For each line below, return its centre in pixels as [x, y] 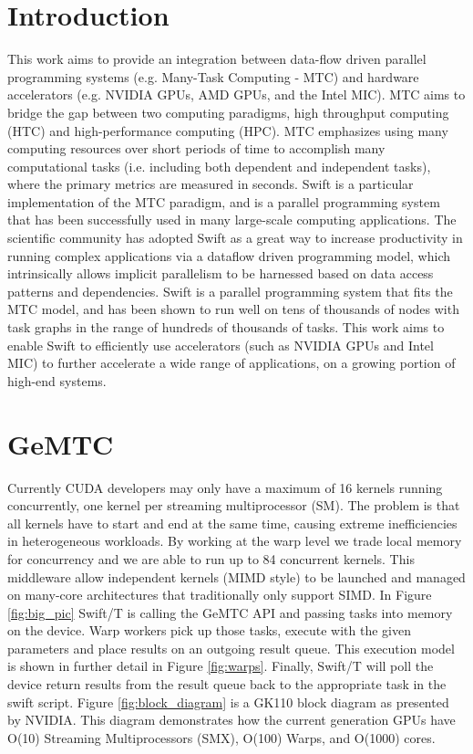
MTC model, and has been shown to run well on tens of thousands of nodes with [233, 309]
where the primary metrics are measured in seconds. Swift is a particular [211, 184]
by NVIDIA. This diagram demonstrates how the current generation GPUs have [231, 720]
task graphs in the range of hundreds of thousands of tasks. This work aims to [226, 327]
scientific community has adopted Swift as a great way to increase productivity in [235, 238]
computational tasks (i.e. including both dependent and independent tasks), [219, 166]
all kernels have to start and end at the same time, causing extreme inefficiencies [232, 523]
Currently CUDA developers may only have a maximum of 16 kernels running [225, 487]
